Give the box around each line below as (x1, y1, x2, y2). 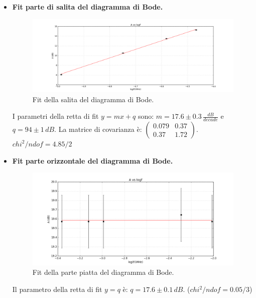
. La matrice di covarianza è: (54, 123, 142, 134)
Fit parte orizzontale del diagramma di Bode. (12, 155, 173, 166)
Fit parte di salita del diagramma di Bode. (12, 2, 163, 12)
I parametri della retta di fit (12, 111, 99, 121)
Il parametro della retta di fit (12, 284, 102, 294)
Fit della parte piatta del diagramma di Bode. (32, 267, 174, 277)
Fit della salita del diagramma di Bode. (32, 94, 154, 104)
